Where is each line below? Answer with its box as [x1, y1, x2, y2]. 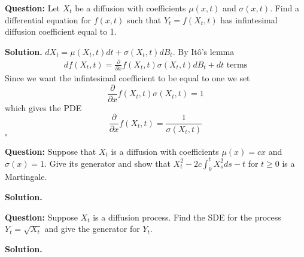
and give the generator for [44, 222, 140, 235]
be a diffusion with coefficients [75, 2, 186, 14]
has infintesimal [220, 13, 278, 26]
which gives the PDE [5, 101, 82, 114]
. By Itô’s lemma [172, 45, 235, 57]
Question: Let [5, 2, 60, 14]
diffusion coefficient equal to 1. [5, 25, 117, 38]
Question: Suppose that [5, 145, 96, 157]
